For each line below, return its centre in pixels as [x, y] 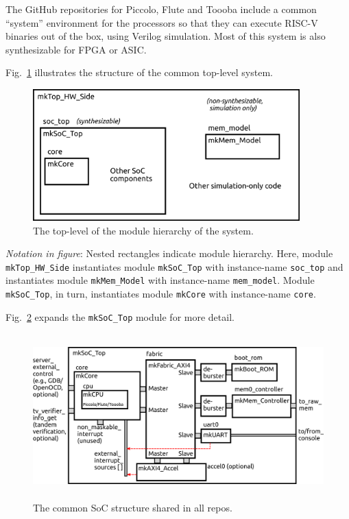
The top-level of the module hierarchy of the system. [143, 230]
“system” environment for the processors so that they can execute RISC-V [162, 22]
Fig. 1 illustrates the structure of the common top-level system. [139, 72]
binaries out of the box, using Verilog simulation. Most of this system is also [166, 36]
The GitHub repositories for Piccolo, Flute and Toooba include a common [161, 9]
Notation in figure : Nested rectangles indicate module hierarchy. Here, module [169, 253]
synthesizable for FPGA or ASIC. [76, 49]
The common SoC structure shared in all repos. [133, 507]
